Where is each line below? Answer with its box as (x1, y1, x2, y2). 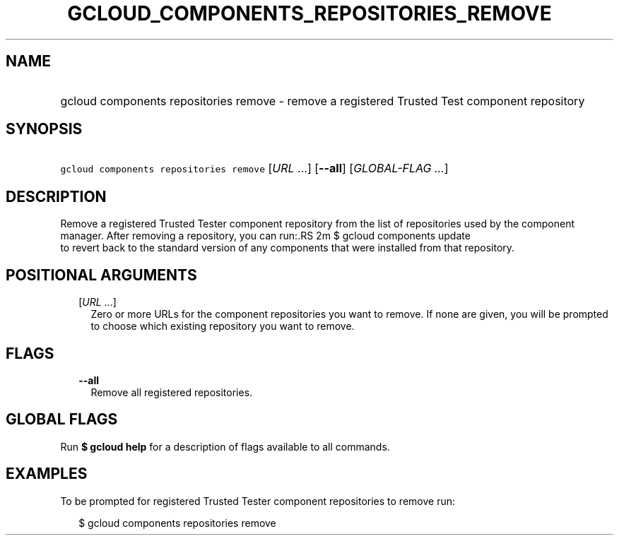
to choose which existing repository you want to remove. (90, 320, 355, 333)
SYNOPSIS (6, 120, 83, 138)
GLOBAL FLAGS (6, 410, 118, 429)
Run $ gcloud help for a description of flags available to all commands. (60, 440, 390, 453)
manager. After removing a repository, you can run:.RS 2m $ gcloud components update (60, 230, 471, 242)
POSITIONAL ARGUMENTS (6, 266, 197, 284)
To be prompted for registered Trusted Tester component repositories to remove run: (60, 494, 455, 507)
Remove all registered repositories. (90, 386, 253, 398)
